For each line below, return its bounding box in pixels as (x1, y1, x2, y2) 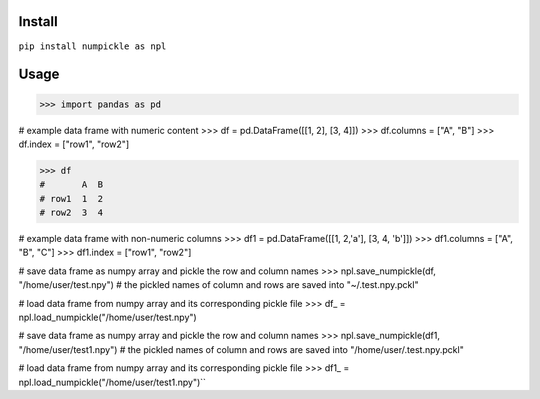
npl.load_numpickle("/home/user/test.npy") (18, 311, 197, 323)
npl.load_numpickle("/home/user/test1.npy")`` (18, 376, 207, 388)
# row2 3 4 (39, 207, 104, 219)
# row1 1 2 (39, 193, 104, 204)
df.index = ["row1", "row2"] (18, 138, 130, 150)
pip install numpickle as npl (18, 40, 167, 52)
